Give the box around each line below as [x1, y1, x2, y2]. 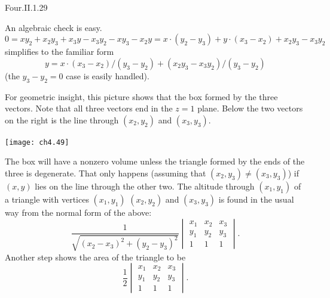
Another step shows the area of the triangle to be [5, 250, 186, 263]
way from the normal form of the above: [5, 206, 152, 219]
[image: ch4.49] [5, 138, 69, 147]
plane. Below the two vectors [197, 102, 303, 114]
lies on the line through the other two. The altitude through [35, 180, 255, 193]
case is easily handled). [66, 69, 149, 82]
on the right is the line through [5, 113, 119, 126]
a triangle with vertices [5, 193, 89, 206]
